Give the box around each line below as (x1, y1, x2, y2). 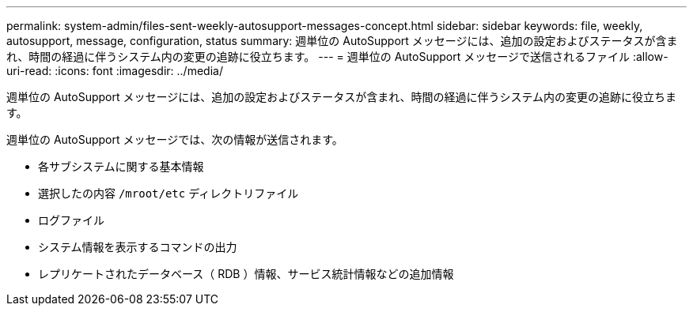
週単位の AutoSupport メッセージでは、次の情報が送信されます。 (6, 133, 343, 146)
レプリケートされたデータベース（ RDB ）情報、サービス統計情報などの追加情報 (38, 267, 454, 280)
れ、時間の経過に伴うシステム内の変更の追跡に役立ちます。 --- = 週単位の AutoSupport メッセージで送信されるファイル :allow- (6, 50, 668, 63)
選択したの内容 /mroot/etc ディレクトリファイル (38, 186, 299, 200)
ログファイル (38, 213, 104, 227)
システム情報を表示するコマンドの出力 (38, 240, 237, 254)
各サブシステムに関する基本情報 (38, 160, 204, 173)
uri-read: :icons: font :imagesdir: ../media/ (6, 64, 223, 77)
